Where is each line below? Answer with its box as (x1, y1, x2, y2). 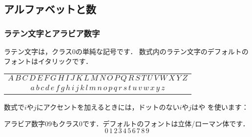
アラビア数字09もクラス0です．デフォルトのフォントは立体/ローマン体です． (4, 118, 250, 128)
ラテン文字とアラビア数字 (4, 27, 100, 39)
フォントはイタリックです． (4, 56, 92, 66)
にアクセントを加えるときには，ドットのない (36, 102, 180, 112)
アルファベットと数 (4, 1, 96, 17)
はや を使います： (191, 102, 249, 112)
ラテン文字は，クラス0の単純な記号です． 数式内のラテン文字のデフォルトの (4, 46, 249, 56)
